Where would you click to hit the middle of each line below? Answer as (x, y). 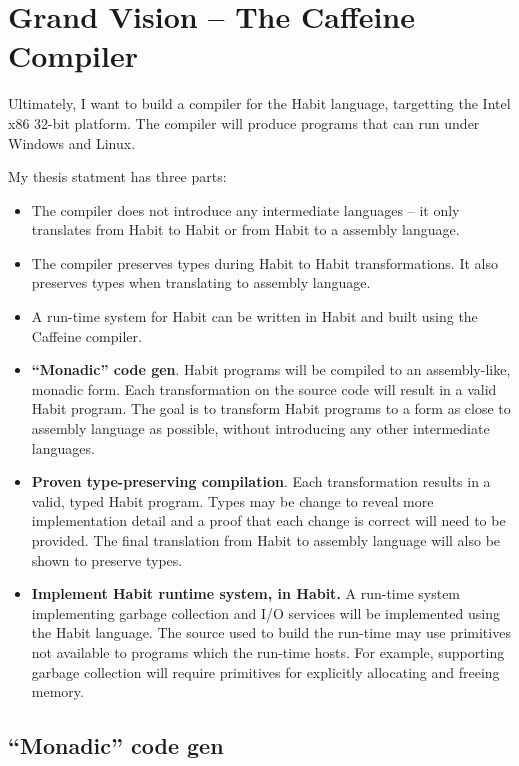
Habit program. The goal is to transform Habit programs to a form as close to (271, 408)
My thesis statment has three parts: (117, 176)
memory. (57, 691)
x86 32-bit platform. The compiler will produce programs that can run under (244, 122)
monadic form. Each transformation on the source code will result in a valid (264, 388)
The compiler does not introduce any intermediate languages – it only (245, 209)
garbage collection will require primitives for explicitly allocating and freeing (265, 671)
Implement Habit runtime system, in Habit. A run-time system (246, 593)
